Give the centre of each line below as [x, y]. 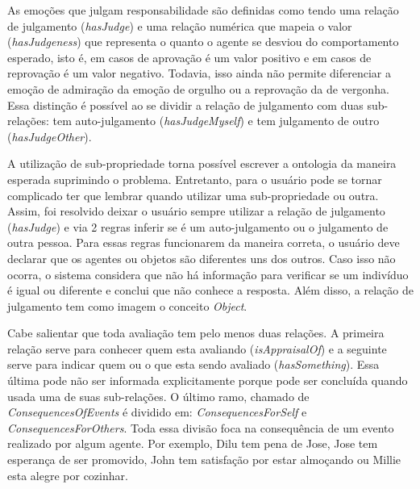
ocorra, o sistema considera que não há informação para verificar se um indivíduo [208, 274]
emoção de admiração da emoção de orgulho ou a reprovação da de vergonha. [198, 88]
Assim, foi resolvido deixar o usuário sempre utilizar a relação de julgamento [196, 211]
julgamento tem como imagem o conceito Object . [127, 305]
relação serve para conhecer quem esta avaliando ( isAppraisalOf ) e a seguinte [197, 348]
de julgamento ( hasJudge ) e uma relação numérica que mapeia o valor [180, 25]
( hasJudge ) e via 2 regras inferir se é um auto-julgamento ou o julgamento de [198, 226]
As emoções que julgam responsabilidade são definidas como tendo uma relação [203, 10]
